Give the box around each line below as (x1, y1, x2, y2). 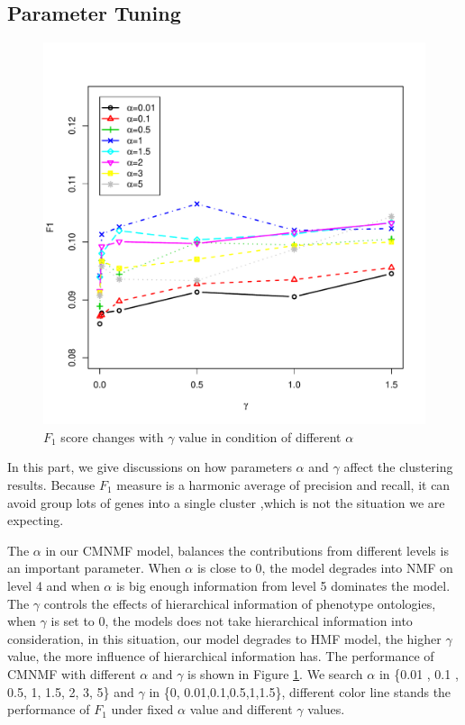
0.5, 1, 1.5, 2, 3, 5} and (7, 682, 134, 701)
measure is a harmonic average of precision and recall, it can (116, 475, 451, 494)
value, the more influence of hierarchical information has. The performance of (7, 647, 434, 666)
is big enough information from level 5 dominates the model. (115, 575, 451, 594)
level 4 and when (7, 575, 100, 594)
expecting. (7, 511, 64, 530)
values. (307, 700, 345, 719)
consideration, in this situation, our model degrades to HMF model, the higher (7, 629, 442, 648)
